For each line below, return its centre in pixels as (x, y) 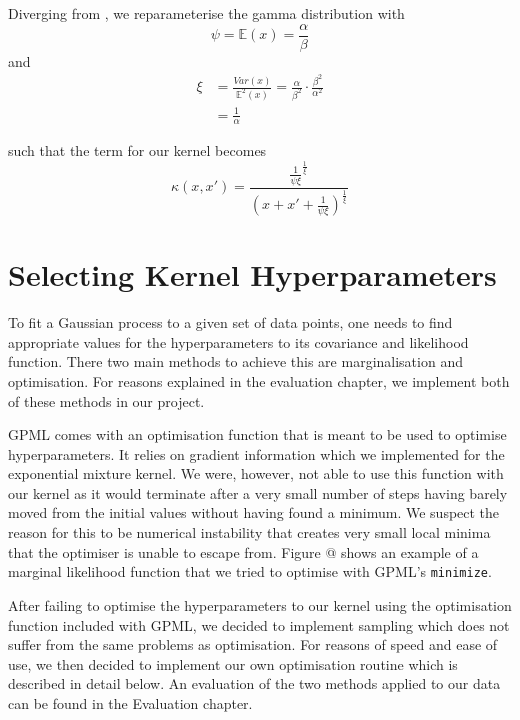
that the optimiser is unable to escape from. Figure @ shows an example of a (243, 551)
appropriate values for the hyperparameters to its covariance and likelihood (238, 341)
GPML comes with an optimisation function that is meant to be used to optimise (257, 434)
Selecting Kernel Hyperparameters (252, 274)
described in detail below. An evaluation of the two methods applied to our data (254, 683)
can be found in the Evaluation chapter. (130, 702)
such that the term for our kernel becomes (137, 150)
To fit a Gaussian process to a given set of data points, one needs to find (230, 322)
